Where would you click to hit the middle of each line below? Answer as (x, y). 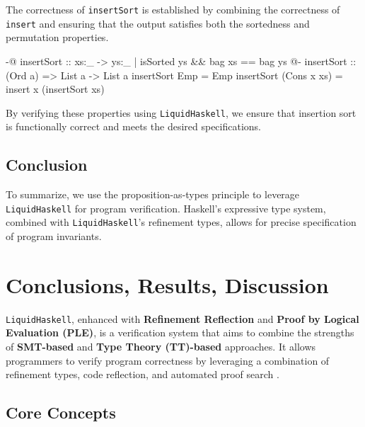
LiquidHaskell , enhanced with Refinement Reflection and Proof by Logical (182, 318)
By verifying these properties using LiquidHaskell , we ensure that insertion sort (181, 112)
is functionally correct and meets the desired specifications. (133, 126)
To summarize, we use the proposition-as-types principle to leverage (153, 194)
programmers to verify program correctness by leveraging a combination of (168, 360)
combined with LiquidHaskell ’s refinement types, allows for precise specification (181, 222)
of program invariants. (54, 236)
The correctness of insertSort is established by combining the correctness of (173, 9)
